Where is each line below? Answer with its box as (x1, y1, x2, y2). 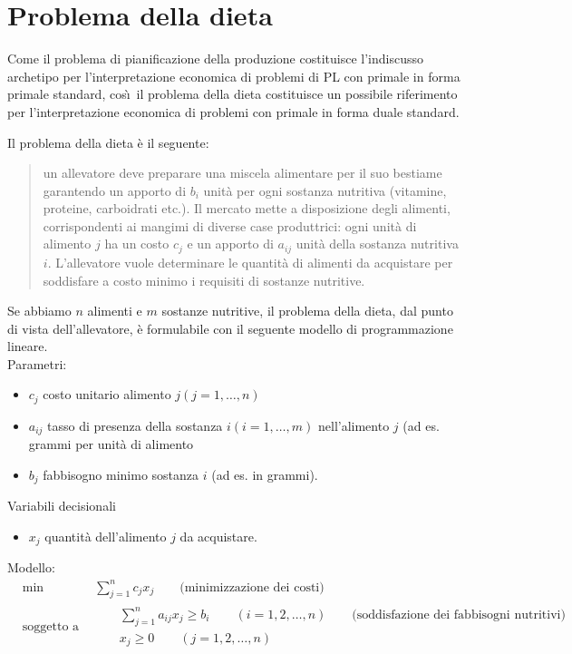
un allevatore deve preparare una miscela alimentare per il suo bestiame (43, 163, 442, 182)
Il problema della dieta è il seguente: (7, 132, 209, 151)
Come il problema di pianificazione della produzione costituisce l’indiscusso (7, 49, 423, 68)
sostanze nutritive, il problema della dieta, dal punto (161, 301, 453, 320)
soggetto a (22, 620, 80, 633)
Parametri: (7, 354, 67, 373)
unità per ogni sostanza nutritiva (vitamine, (203, 181, 447, 200)
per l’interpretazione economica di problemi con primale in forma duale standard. (7, 102, 460, 121)
